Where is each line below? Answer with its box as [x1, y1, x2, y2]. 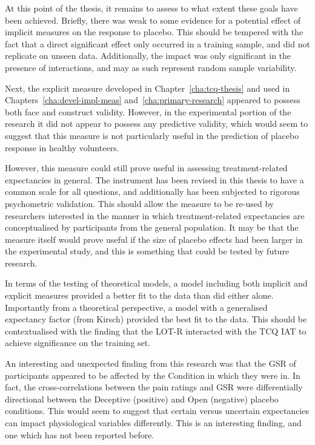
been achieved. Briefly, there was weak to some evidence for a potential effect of [5, 13, 301, 26]
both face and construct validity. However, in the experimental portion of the [5, 105, 291, 118]
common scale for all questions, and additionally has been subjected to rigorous [5, 185, 300, 198]
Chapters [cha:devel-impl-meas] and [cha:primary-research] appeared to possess [5, 93, 300, 106]
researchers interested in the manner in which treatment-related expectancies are [5, 209, 305, 222]
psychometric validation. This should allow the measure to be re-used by [5, 197, 274, 209]
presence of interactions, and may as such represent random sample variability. [5, 61, 297, 73]
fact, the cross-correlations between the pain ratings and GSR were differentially [5, 381, 303, 393]
